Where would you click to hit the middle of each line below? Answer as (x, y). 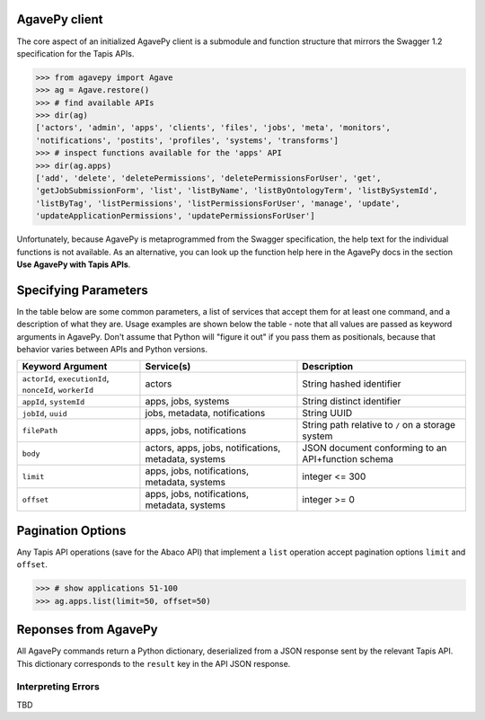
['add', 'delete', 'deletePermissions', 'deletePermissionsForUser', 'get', (208, 178)
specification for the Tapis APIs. (75, 53)
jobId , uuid (44, 413)
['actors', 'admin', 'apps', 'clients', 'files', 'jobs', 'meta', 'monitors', (213, 128)
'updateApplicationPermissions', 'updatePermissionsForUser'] (175, 216)
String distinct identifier (352, 402)
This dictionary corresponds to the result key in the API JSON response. (154, 663)
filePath (40, 430)
